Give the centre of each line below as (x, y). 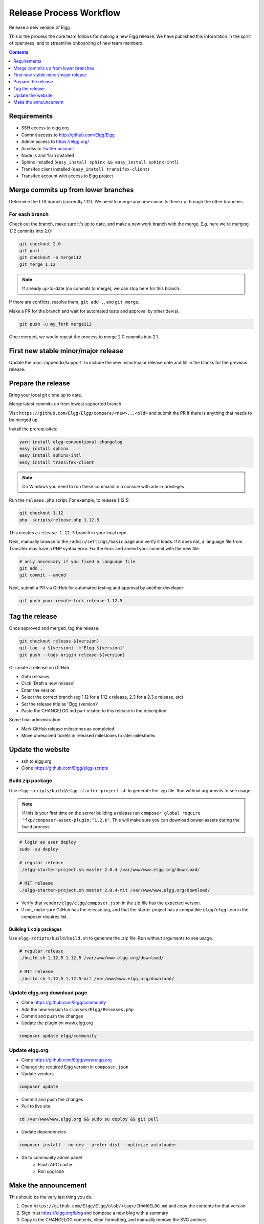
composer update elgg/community (58, 1036)
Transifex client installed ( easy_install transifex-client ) (85, 169)
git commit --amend (43, 575)
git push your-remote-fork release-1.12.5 (71, 601)
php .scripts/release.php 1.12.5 (59, 520)
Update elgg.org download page (48, 992)
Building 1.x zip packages (35, 929)
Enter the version (38, 690)
